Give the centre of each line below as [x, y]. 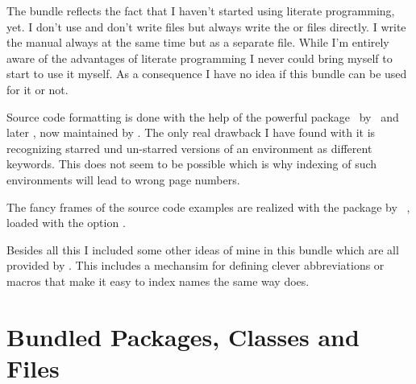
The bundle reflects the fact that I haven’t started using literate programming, [201, 10]
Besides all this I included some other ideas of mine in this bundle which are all [203, 249]
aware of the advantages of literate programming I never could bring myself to [200, 58]
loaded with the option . [66, 223]
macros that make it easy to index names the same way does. [158, 281]
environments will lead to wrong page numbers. [123, 179]
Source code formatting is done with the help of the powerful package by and [203, 116]
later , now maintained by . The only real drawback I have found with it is [191, 132]
